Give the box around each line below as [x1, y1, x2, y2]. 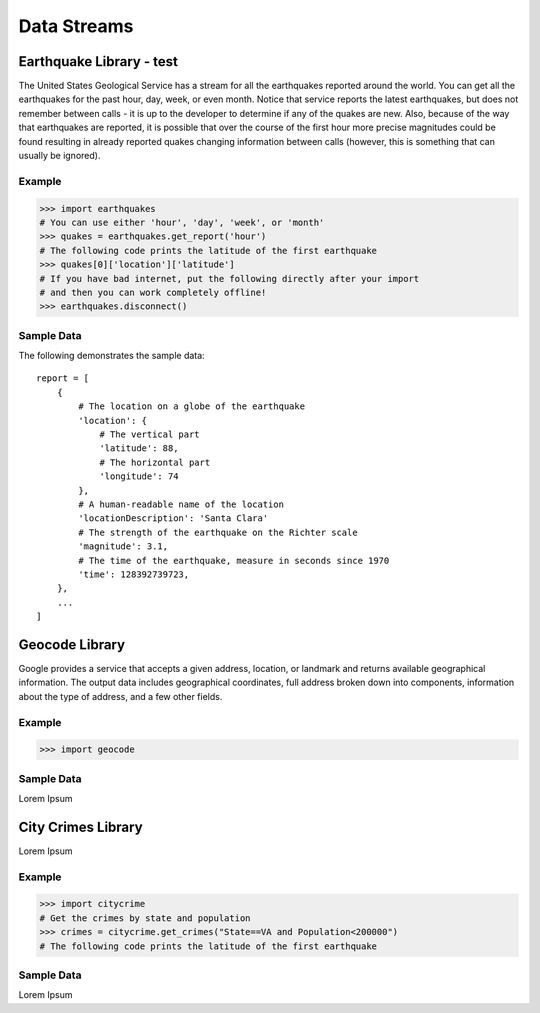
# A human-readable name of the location [78, 498, 285, 510]
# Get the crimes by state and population [39, 912, 251, 924]
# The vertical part [99, 428, 200, 440]
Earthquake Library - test [18, 53, 179, 70]
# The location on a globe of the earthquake [78, 401, 305, 412]
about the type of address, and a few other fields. [18, 690, 223, 702]
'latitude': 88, [99, 443, 179, 454]
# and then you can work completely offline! [39, 286, 267, 298]
